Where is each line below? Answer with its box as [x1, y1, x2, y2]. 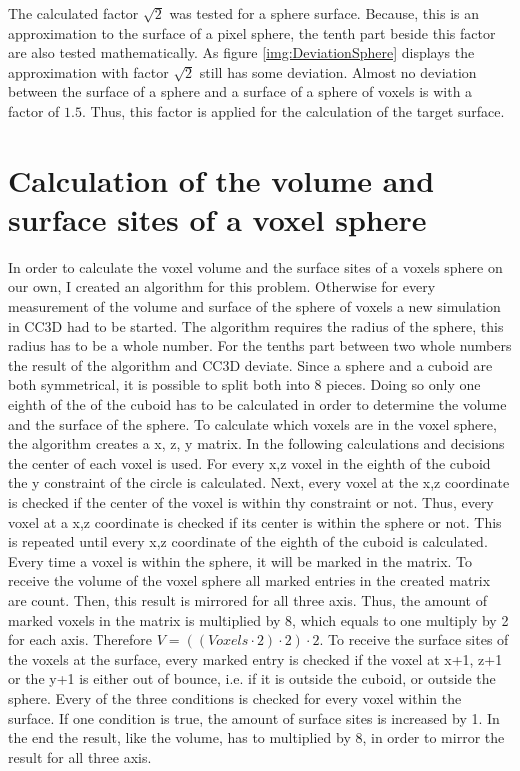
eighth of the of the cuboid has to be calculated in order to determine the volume [8, 394, 507, 415]
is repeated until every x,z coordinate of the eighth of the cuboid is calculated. [8, 531, 488, 552]
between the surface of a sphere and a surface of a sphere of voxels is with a [8, 81, 473, 102]
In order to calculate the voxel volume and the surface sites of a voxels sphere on [8, 256, 503, 277]
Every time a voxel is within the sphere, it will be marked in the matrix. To [8, 550, 473, 571]
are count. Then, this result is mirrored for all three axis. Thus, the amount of [8, 589, 487, 610]
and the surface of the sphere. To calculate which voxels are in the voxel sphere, [8, 413, 497, 434]
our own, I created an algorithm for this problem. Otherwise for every [8, 276, 436, 297]
